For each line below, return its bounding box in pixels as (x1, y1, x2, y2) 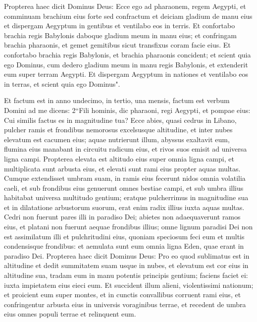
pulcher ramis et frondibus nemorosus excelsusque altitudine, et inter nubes (4, 124, 233, 135)
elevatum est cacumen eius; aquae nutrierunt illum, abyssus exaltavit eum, (4, 134, 230, 144)
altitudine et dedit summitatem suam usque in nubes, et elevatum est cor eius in (4, 260, 249, 270)
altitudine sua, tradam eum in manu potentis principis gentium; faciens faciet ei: (4, 270, 248, 280)
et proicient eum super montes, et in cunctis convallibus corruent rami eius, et (4, 289, 241, 300)
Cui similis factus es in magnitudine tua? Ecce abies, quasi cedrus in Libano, (4, 114, 237, 125)
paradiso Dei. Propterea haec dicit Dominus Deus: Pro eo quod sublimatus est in (4, 250, 250, 261)
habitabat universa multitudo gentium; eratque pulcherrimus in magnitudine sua (4, 192, 249, 203)
